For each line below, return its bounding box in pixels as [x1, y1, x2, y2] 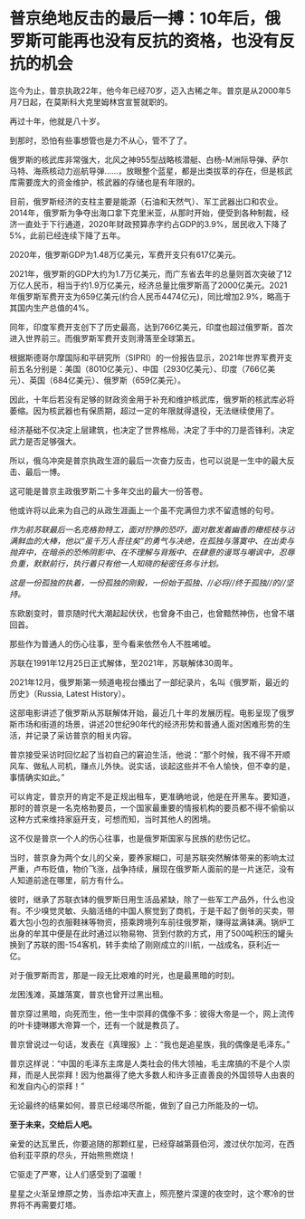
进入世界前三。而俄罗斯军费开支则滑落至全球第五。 [9, 332, 200, 344]
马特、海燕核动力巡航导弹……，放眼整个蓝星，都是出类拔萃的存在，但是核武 [9, 165, 293, 176]
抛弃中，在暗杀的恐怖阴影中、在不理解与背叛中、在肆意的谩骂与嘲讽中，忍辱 [9, 547, 295, 557]
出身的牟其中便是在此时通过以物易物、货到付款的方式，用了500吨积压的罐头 [9, 928, 294, 938]
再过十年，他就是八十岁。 [9, 115, 105, 127]
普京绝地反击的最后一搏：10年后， [9, 8, 265, 29]
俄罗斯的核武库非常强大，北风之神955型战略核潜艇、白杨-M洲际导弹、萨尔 [9, 154, 289, 165]
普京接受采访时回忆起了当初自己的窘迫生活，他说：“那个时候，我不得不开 [9, 748, 283, 760]
